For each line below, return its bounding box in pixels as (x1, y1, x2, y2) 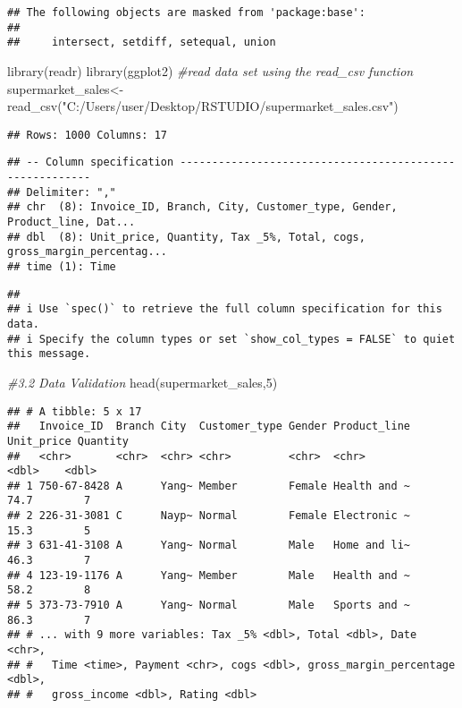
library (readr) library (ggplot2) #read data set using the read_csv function (7, 61, 414, 80)
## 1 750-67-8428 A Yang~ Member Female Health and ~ (7, 479, 411, 492)
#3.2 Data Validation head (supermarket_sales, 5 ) (7, 372, 278, 391)
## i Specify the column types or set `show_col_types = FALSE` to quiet (7, 332, 456, 345)
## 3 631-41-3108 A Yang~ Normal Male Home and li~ (7, 539, 411, 552)
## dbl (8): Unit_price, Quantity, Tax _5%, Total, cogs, (7, 230, 365, 243)
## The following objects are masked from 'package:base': (7, 6, 365, 19)
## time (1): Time (7, 260, 116, 273)
